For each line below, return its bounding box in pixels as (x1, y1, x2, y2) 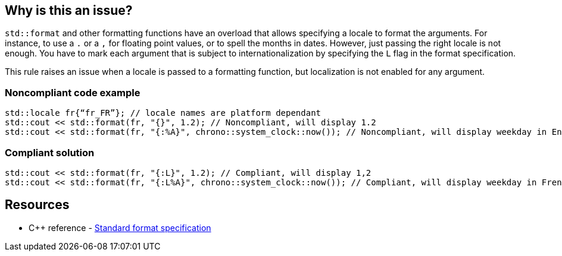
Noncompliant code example (5, 86, 140, 99)
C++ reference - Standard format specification (29, 222, 211, 233)
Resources (5, 197, 70, 213)
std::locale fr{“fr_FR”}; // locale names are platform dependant (5, 108, 321, 118)
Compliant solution (5, 146, 95, 159)
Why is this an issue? (5, 3, 133, 18)
